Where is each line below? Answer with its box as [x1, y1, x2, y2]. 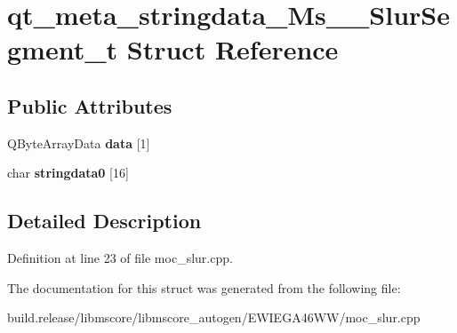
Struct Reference [126, 31, 339, 67]
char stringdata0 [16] [7, 163, 129, 182]
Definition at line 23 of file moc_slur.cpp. [7, 249, 233, 267]
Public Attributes [7, 91, 172, 119]
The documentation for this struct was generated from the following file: [7, 278, 401, 297]
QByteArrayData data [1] [7, 133, 150, 152]
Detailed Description [7, 207, 202, 234]
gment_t [7, 31, 118, 67]
